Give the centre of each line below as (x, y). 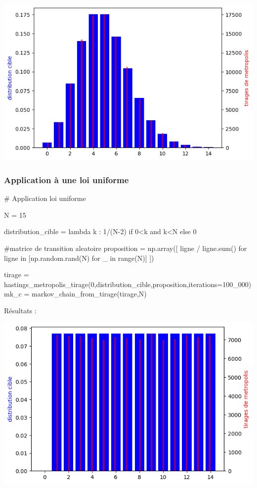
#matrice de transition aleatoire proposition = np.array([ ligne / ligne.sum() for (126, 248)
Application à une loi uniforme (66, 179)
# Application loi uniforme (45, 198)
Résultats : (20, 310)
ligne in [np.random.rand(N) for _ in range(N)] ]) (79, 258)
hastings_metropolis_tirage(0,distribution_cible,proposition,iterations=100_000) (128, 284)
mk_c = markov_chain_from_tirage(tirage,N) (75, 294)
